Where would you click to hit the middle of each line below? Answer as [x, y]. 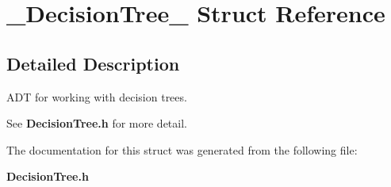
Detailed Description [93, 63]
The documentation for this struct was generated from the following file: [182, 149]
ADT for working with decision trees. [97, 96]
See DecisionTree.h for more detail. [97, 123]
